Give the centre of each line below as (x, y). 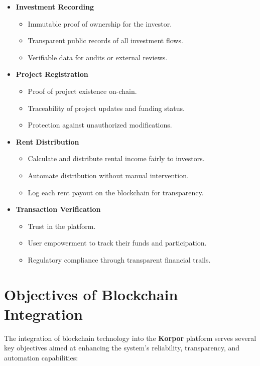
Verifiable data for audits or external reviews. (98, 57)
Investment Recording (55, 7)
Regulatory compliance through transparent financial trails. (119, 259)
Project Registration (52, 74)
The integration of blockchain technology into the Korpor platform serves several (130, 338)
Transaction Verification (58, 209)
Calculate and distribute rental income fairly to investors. (116, 158)
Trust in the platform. (62, 226)
